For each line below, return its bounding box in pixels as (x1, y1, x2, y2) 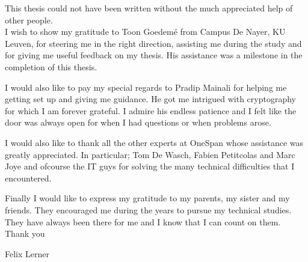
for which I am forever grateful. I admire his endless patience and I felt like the (5, 104, 297, 117)
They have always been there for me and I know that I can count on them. (5, 215, 281, 228)
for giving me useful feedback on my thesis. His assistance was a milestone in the (5, 49, 303, 61)
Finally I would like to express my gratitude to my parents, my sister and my (5, 192, 290, 204)
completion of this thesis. (5, 60, 97, 73)
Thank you (5, 227, 45, 240)
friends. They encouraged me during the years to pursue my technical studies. (5, 203, 292, 216)
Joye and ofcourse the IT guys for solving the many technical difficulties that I (5, 160, 295, 172)
